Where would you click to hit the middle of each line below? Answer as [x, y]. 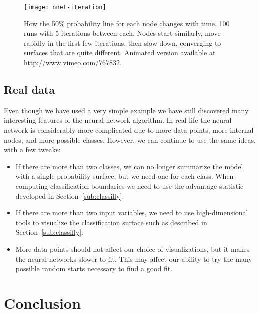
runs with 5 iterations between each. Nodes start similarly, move [122, 33]
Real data [29, 89]
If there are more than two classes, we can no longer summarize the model [129, 166]
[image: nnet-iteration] [65, 7]
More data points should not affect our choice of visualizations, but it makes [132, 249]
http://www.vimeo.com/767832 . [73, 62]
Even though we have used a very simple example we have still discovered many [126, 110]
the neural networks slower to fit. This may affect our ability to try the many [134, 259]
